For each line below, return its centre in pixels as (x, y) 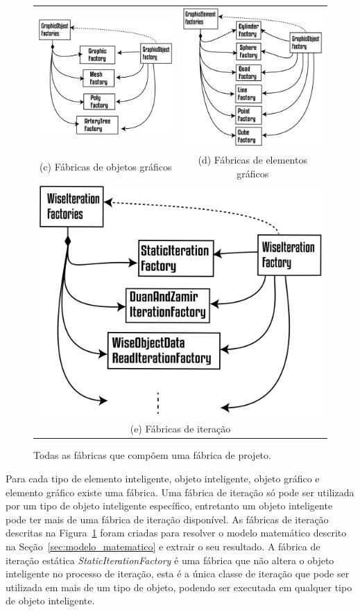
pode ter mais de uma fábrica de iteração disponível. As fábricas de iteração (167, 519)
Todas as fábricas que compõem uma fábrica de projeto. (152, 455)
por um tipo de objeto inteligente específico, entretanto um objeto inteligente (169, 506)
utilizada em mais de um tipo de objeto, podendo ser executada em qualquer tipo (179, 587)
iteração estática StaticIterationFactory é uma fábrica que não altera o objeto (170, 560)
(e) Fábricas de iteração (180, 429)
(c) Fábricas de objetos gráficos (105, 166)
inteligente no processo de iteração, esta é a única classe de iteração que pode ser (178, 574)
